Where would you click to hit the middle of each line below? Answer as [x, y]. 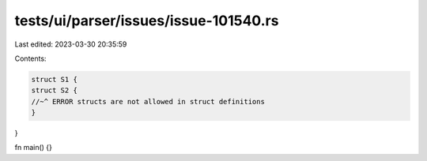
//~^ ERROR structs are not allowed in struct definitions [148, 101]
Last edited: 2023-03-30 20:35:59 [71, 44]
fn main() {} [34, 148]
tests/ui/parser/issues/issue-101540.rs [147, 21]
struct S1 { [55, 79]
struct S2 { [55, 90]
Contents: [30, 58]
